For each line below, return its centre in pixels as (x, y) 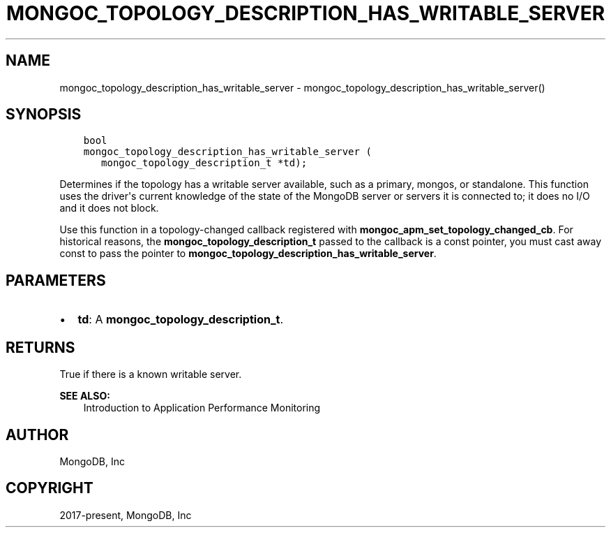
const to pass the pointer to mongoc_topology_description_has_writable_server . (248, 254)
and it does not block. (109, 208)
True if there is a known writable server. (151, 374)
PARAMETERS (56, 280)
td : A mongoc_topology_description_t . (181, 320)
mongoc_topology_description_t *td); (204, 163)
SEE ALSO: (85, 396)
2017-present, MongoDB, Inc (126, 515)
